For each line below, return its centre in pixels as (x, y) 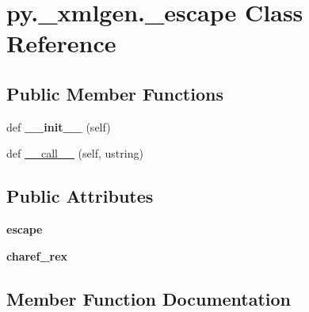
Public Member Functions (115, 93)
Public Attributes (80, 196)
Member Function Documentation (149, 298)
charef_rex (37, 255)
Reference (61, 43)
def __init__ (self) (59, 126)
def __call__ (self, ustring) (75, 153)
